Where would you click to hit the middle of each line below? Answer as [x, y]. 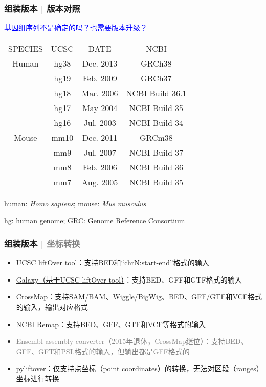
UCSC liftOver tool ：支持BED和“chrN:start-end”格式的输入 [113, 262]
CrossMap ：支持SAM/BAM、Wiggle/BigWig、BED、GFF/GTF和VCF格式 [139, 297]
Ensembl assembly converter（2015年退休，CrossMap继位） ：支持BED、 [132, 341]
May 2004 [100, 107]
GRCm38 [156, 137]
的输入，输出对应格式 [52, 307]
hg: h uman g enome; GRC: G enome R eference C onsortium [95, 220]
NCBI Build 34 [156, 122]
